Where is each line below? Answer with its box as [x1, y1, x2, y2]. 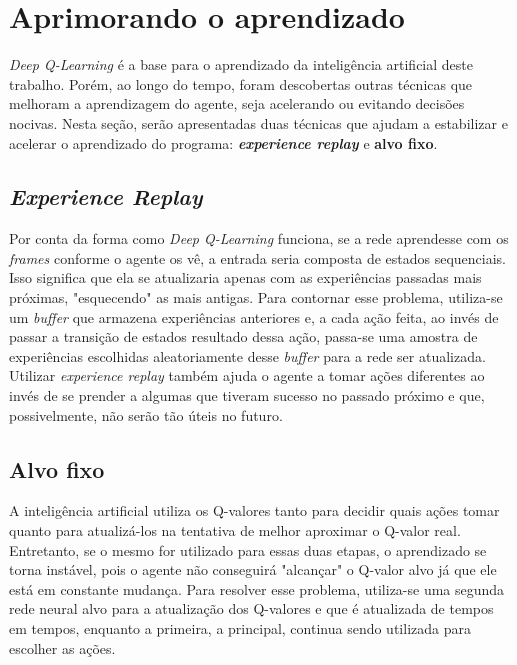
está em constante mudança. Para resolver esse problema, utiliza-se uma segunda [9, 578, 505, 599]
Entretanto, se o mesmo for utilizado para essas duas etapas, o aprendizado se [9, 539, 487, 560]
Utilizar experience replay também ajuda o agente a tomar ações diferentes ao [9, 365, 485, 386]
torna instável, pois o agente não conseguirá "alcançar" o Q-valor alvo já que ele [9, 559, 497, 580]
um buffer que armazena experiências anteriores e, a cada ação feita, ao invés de [9, 306, 499, 327]
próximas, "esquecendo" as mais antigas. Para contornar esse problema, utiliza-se [9, 287, 503, 308]
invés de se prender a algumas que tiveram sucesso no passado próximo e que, [9, 385, 485, 406]
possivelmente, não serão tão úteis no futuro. [9, 404, 283, 425]
